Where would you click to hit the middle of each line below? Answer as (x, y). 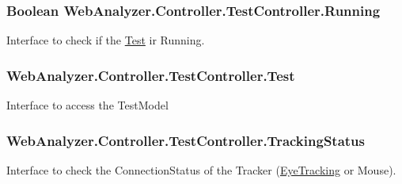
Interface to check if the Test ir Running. (106, 40)
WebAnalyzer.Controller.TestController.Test (151, 75)
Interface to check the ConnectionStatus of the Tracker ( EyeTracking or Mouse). (201, 169)
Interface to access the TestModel (87, 105)
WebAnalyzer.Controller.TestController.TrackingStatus (186, 140)
